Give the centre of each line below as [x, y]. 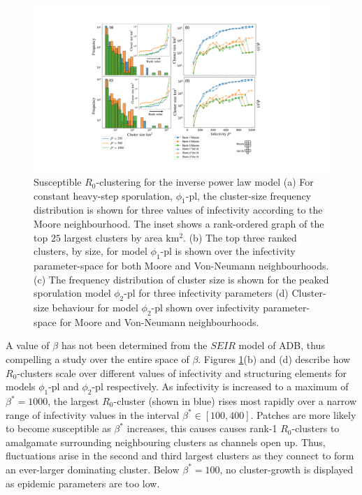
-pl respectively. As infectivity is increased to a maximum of [220, 386]
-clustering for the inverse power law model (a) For [205, 182]
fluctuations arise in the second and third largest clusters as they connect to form [180, 456]
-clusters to [316, 428]
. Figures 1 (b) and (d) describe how [274, 359]
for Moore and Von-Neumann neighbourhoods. [159, 322]
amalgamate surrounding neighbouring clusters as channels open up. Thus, [166, 442]
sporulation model [72, 293]
